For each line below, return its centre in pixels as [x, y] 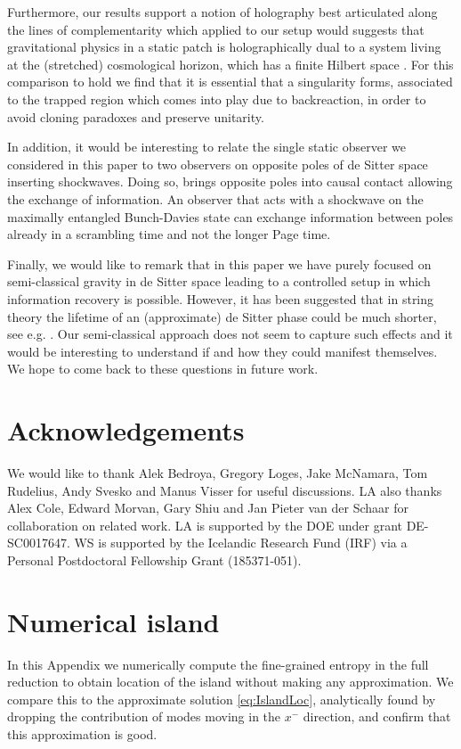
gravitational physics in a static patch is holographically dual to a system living [224, 47]
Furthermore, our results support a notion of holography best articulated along [222, 12]
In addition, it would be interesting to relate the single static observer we [207, 147]
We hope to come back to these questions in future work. [163, 369]
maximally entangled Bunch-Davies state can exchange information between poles [230, 216]
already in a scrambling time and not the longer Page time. [169, 234]
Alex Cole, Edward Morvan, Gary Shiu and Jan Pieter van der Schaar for [208, 508]
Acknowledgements [126, 430]
